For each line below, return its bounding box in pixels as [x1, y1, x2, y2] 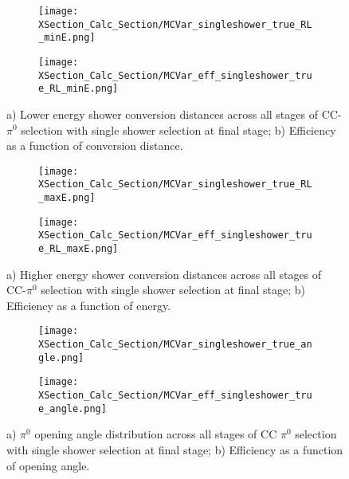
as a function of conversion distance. [6, 137, 183, 154]
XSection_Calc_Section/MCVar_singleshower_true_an [38, 339, 312, 351]
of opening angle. [6, 457, 90, 473]
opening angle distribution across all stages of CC [34, 426, 277, 442]
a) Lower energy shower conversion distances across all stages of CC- [6, 105, 342, 122]
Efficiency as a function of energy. [6, 296, 171, 313]
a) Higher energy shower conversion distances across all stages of [6, 265, 322, 282]
